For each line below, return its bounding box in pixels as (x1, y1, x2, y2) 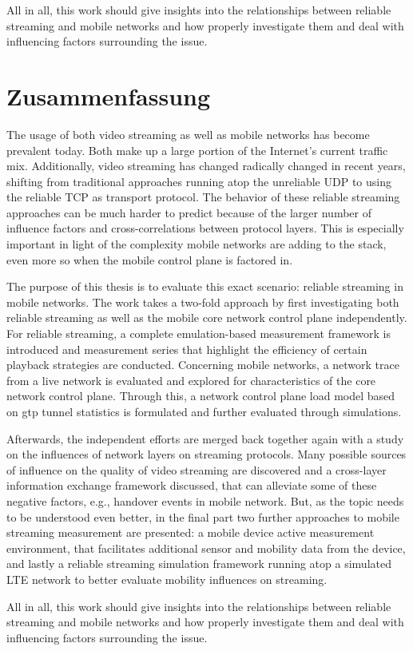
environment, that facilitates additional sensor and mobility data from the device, (6, 539, 406, 556)
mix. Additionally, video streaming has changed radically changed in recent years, (6, 157, 406, 174)
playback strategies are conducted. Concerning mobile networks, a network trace (6, 356, 399, 373)
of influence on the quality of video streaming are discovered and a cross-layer (6, 461, 387, 478)
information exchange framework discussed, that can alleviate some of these (6, 477, 377, 494)
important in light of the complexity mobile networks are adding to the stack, (6, 236, 387, 252)
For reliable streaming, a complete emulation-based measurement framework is (6, 325, 391, 342)
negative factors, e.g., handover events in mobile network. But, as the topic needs (6, 492, 404, 509)
